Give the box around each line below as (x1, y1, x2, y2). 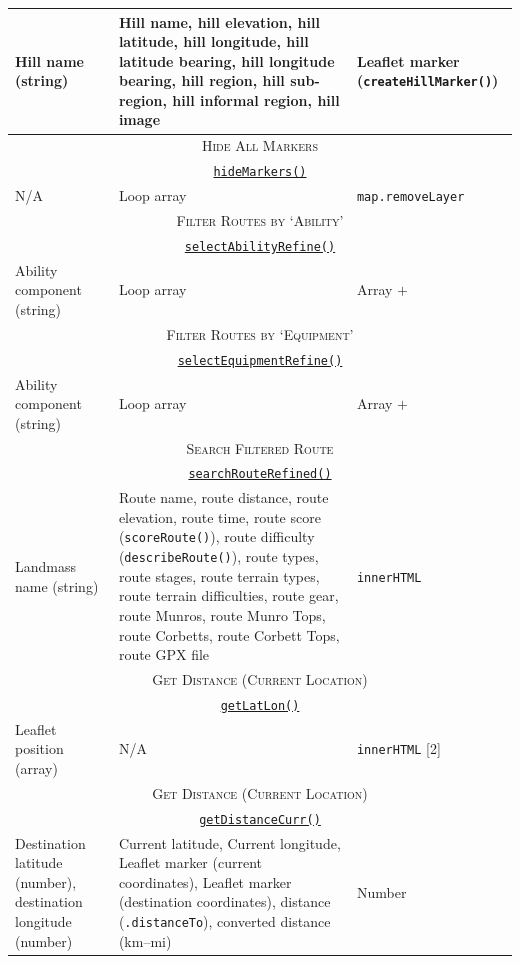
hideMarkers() (213, 165, 307, 180)
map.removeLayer (356, 190, 465, 205)
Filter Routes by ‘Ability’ (176, 209, 344, 230)
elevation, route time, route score (118, 506, 321, 527)
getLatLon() (220, 698, 300, 713)
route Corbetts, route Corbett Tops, (118, 624, 340, 645)
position (15, 738, 64, 759)
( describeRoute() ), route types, (118, 546, 319, 567)
